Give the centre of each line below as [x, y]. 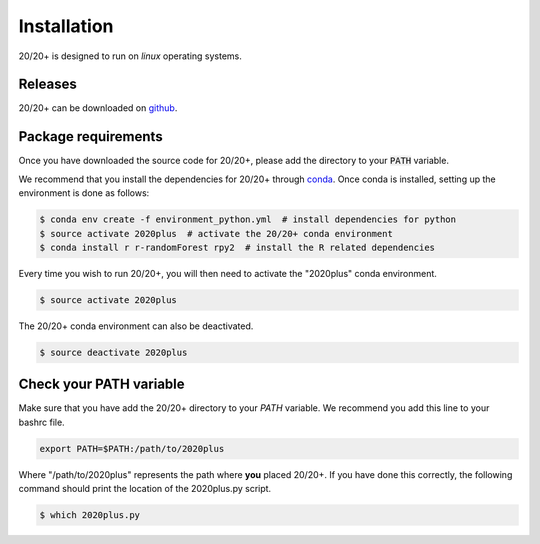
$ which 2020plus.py [89, 515]
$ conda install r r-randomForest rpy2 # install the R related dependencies [237, 247]
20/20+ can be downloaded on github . [98, 108]
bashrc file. [41, 422]
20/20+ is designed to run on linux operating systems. [130, 56]
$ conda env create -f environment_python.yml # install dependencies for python [248, 219]
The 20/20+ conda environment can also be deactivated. [136, 326]
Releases [47, 84]
